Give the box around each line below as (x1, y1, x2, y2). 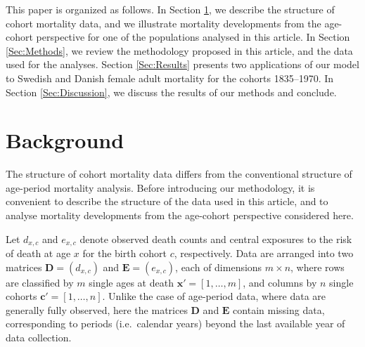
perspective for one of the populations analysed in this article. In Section (36, 30, 350, 44)
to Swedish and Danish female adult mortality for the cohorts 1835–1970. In (6, 70, 334, 85)
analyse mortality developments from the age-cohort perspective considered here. (6, 208, 354, 223)
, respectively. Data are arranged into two (174, 246, 354, 261)
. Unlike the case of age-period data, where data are (102, 289, 326, 303)
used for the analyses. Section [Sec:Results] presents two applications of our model (6, 57, 359, 72)
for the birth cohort (82, 246, 167, 261)
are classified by (6, 275, 74, 289)
